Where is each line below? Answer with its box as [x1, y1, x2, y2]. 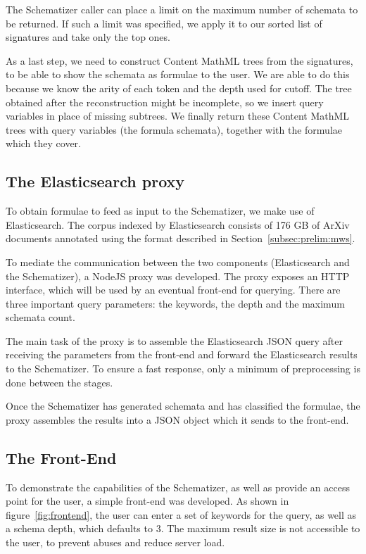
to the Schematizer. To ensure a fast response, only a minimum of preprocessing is [6, 361, 360, 376]
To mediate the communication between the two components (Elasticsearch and [6, 254, 350, 269]
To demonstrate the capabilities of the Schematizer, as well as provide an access [6, 479, 350, 494]
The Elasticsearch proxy [6, 170, 185, 192]
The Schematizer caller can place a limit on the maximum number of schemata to [6, 2, 358, 16]
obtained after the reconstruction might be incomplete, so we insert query [6, 94, 324, 109]
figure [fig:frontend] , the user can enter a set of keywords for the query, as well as [6, 507, 357, 522]
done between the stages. [6, 374, 113, 389]
